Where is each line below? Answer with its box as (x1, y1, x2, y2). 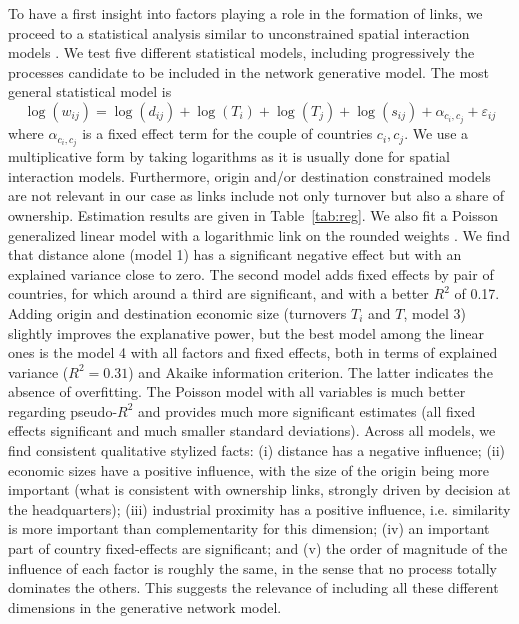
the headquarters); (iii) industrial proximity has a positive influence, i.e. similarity (8, 498, 511, 519)
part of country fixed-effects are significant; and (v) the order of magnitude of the (8, 538, 508, 559)
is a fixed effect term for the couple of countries (82, 123, 373, 144)
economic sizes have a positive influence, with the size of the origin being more (8, 459, 489, 480)
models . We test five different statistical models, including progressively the (8, 42, 475, 63)
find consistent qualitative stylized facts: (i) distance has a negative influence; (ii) (8, 440, 506, 461)
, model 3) (403, 302, 467, 323)
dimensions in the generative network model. (8, 596, 282, 617)
